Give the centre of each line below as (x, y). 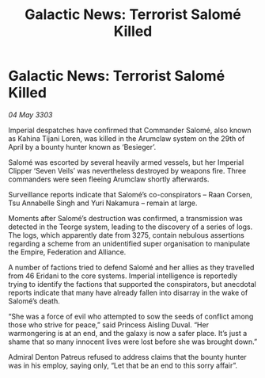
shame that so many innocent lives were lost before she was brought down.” (133, 342)
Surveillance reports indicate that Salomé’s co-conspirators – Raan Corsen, (131, 194)
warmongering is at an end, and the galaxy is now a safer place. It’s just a (128, 333)
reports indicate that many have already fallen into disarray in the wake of (128, 292)
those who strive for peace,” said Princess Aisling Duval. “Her (109, 325)
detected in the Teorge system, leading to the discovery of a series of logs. (131, 227)
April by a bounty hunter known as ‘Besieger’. (82, 147)
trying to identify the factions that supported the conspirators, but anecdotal (132, 284)
